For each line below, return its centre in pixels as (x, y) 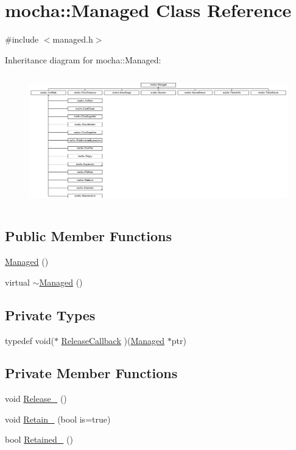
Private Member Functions (91, 373)
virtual (17, 282)
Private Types (50, 315)
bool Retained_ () (39, 439)
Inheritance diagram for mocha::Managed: (83, 59)
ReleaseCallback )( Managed (113, 340)
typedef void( (30, 340)
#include (22, 39)
